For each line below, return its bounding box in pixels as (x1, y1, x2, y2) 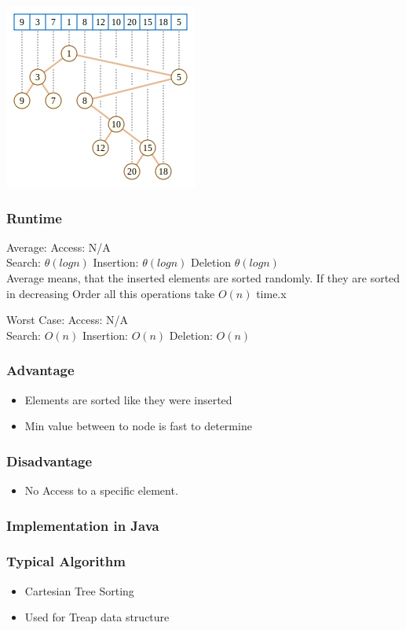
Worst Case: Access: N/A (6, 311, 129, 328)
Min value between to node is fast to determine (24, 418, 252, 434)
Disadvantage (6, 451, 93, 470)
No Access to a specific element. (24, 482, 178, 498)
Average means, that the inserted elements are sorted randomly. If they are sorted (6, 270, 401, 286)
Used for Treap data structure (24, 609, 170, 625)
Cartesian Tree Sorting (24, 582, 134, 599)
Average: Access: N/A (6, 238, 111, 255)
